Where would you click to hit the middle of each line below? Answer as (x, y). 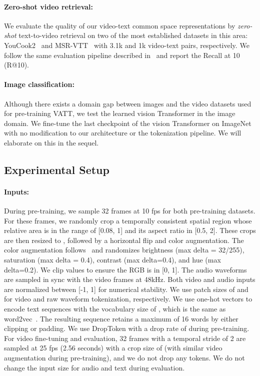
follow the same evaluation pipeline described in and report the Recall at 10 (122, 55)
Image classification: (39, 84)
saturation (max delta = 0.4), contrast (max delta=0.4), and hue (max (112, 260)
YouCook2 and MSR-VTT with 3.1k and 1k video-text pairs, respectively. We (127, 45)
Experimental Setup (57, 169)
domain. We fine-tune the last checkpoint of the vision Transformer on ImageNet (128, 123)
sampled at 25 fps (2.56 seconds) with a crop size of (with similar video (113, 348)
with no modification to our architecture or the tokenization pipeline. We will (123, 133)
